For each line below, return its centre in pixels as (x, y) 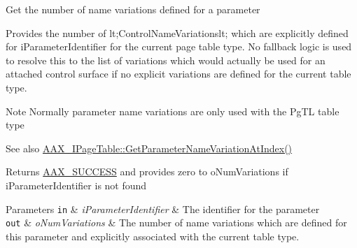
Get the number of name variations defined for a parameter (133, 9)
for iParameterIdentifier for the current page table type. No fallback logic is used (179, 46)
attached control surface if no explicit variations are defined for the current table (178, 74)
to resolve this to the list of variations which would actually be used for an (166, 60)
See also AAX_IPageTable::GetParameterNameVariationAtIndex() (149, 148)
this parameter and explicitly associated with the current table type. (153, 236)
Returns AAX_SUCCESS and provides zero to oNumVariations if (147, 172)
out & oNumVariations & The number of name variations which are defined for (176, 223)
